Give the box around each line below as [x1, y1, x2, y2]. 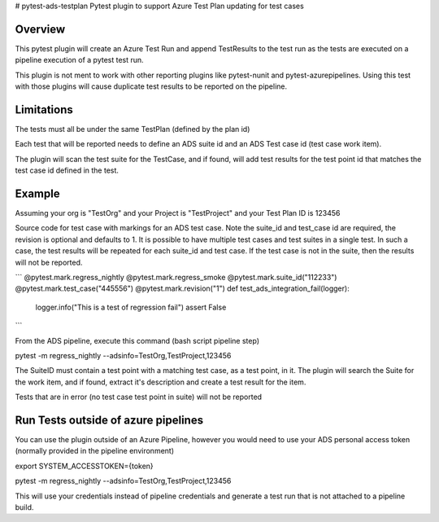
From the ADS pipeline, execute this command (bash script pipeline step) [15, 336, 260, 345]
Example [15, 186, 60, 200]
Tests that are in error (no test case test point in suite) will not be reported [15, 392, 263, 402]
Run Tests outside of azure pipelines [15, 413, 203, 427]
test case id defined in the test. [15, 165, 120, 175]
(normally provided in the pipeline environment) [15, 446, 175, 456]
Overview [15, 22, 66, 36]
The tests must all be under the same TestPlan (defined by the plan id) [15, 124, 250, 134]
